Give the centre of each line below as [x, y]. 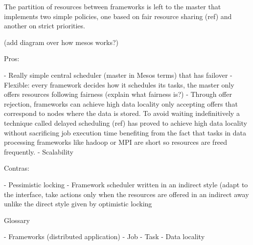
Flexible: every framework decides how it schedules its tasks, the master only [119, 84]
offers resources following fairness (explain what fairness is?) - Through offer [118, 94]
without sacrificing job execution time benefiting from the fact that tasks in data [125, 132]
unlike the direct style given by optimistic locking [78, 204]
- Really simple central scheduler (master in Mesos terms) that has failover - [118, 75]
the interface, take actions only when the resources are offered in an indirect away [126, 194]
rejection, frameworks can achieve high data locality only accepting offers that [121, 103]
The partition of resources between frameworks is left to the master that [113, 6]
